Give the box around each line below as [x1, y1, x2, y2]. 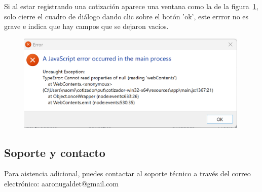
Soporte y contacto [4, 144, 105, 160]
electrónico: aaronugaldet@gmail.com [4, 178, 119, 189]
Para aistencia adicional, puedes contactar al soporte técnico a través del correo [4, 168, 251, 179]
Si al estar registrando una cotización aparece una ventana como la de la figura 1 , [4, 1, 258, 11]
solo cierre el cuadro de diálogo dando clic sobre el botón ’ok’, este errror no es [4, 11, 249, 21]
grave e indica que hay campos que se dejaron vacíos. [4, 21, 169, 31]
